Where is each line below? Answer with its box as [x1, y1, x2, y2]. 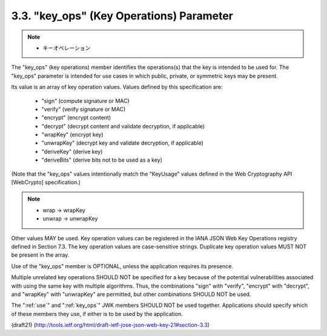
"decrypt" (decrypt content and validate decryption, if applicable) [41, 122, 205, 130]
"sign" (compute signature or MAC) [41, 97, 130, 104]
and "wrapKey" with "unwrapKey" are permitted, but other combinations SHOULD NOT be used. [11, 291, 251, 298]
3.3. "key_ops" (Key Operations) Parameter [11, 9, 233, 22]
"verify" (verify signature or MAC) [41, 105, 126, 113]
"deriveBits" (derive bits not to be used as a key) [41, 156, 163, 163]
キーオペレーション [42, 44, 91, 51]
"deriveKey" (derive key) [41, 148, 103, 155]
